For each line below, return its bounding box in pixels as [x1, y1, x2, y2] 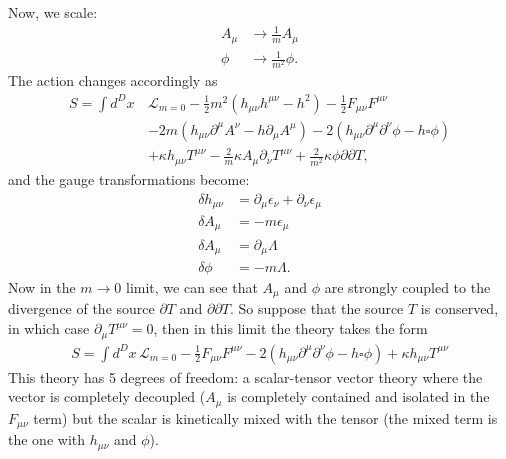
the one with [8, 429, 85, 450]
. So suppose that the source [230, 298, 404, 319]
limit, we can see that [126, 277, 258, 298]
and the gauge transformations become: [8, 168, 250, 189]
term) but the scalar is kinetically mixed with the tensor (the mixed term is [33, 407, 498, 428]
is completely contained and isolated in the [227, 386, 490, 407]
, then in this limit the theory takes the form [153, 318, 428, 339]
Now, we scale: [8, 2, 98, 22]
